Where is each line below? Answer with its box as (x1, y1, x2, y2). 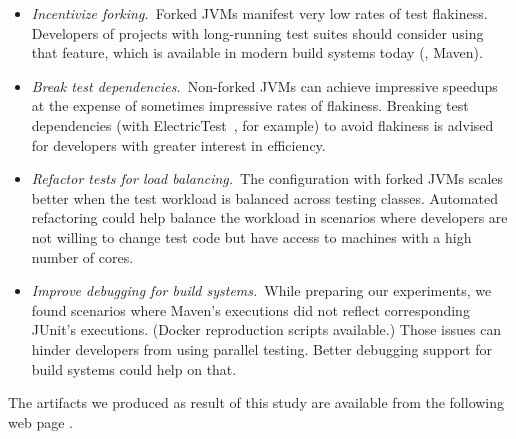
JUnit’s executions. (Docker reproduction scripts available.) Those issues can (31, 319, 502, 340)
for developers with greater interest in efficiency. (31, 134, 326, 155)
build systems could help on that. (31, 358, 237, 379)
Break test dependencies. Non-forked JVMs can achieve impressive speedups (31, 75, 498, 96)
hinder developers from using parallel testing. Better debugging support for (31, 338, 492, 359)
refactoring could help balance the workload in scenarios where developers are (31, 207, 508, 228)
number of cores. (31, 246, 134, 267)
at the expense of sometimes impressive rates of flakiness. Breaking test (31, 95, 469, 116)
